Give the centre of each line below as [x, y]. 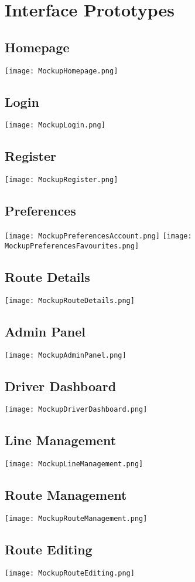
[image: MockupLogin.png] [55, 125]
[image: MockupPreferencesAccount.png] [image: [98, 236]
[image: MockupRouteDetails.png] [70, 300]
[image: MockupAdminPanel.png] [66, 355]
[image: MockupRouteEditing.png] [70, 573]
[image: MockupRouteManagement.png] [76, 519]
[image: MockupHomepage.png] [61, 71]
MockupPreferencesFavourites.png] [72, 246]
